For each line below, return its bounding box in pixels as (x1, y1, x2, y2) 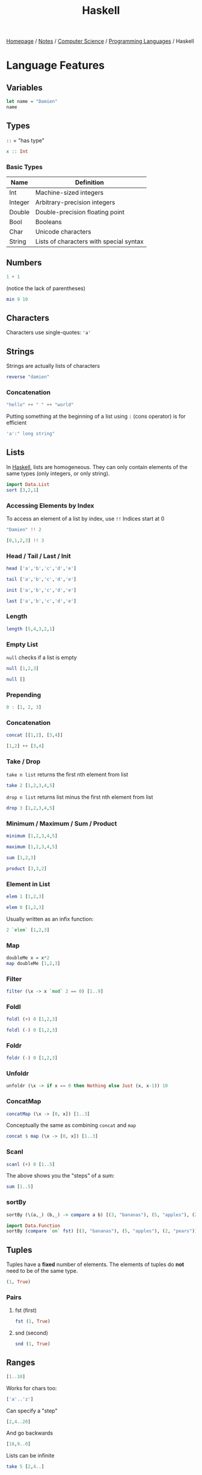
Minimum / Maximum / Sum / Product (6, 819, 117, 828)
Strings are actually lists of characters (6, 362, 100, 370)
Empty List (6, 640, 38, 648)
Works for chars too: (6, 1384, 57, 1391)
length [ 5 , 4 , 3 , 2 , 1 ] (6, 626, 55, 632)
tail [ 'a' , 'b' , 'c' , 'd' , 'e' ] (6, 576, 77, 582)
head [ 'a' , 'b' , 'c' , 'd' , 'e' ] (6, 565, 77, 571)
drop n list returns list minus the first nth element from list (6, 793, 153, 801)
